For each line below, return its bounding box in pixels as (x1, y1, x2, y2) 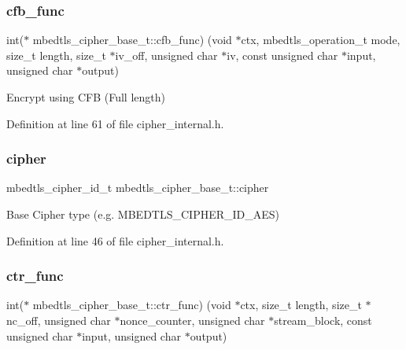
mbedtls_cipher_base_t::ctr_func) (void (32, 297, 231, 313)
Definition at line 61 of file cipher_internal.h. (6, 115, 224, 131)
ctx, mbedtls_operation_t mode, (241, 31, 400, 48)
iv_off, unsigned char (115, 46, 218, 63)
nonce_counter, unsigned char (120, 312, 265, 328)
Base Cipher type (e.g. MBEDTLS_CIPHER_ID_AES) (6, 206, 280, 222)
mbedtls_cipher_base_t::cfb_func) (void (32, 31, 232, 48)
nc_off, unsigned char (6, 312, 111, 328)
